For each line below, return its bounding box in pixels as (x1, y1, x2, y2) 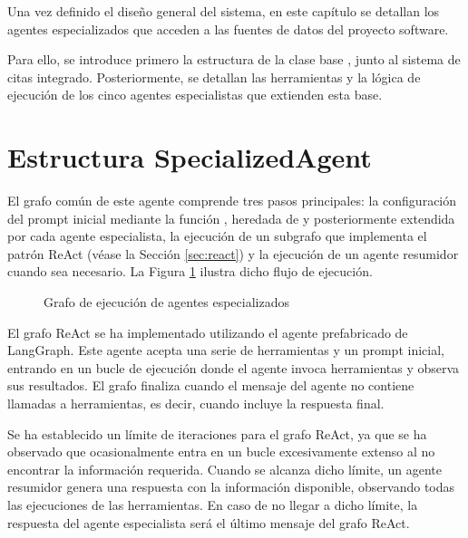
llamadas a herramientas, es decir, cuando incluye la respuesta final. (7, 394, 385, 413)
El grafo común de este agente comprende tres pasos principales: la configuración (7, 191, 457, 210)
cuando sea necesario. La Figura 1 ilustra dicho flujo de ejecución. (7, 262, 373, 281)
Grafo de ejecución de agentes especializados (44, 293, 289, 312)
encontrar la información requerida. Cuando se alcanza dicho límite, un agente (7, 459, 443, 478)
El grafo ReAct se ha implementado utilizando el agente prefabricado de (7, 322, 408, 341)
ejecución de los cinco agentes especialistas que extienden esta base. (7, 85, 383, 104)
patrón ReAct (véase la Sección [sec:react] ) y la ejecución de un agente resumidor (7, 244, 459, 263)
